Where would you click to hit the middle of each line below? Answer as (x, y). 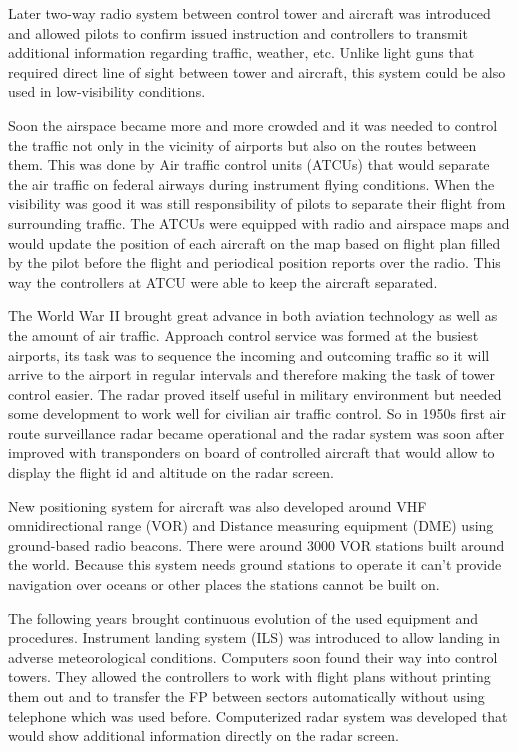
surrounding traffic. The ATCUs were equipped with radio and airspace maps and (259, 222)
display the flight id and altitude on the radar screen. (171, 472)
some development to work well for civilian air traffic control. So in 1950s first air (257, 413)
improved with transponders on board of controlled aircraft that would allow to (251, 452)
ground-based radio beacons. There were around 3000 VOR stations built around (256, 544)
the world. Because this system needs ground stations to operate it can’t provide (255, 564)
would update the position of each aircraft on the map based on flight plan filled (254, 242)
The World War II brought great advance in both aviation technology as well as (253, 315)
